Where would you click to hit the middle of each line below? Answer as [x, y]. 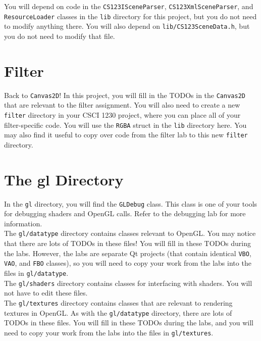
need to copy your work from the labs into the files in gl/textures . [109, 332]
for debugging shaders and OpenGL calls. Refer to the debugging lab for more [125, 213]
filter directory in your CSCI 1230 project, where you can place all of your [122, 114]
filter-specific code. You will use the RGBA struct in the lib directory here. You [125, 125]
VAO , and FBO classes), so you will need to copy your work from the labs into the [128, 263]
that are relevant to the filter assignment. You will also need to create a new [122, 105]
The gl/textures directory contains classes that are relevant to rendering [118, 302]
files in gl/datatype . [36, 273]
